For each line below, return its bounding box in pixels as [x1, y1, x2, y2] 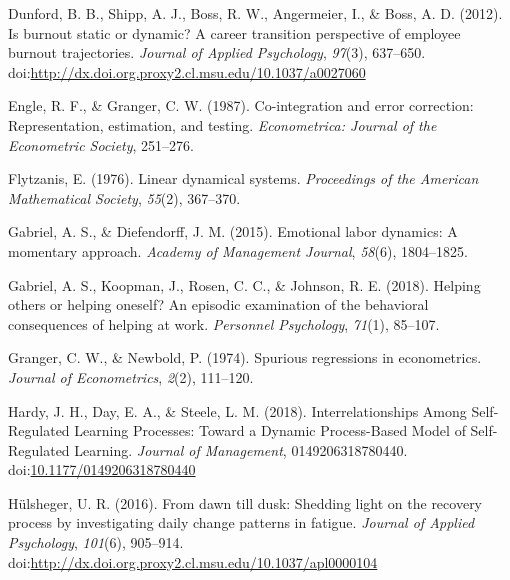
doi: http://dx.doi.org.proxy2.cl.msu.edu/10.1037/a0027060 [8, 61, 366, 82]
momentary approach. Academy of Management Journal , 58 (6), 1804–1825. [8, 240, 468, 261]
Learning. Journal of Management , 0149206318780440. [74, 439, 408, 460]
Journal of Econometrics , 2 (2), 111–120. [8, 366, 254, 387]
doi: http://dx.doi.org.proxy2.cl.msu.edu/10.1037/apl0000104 [8, 551, 378, 572]
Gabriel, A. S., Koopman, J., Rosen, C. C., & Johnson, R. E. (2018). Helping [8, 274, 481, 295]
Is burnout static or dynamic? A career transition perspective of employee [8, 22, 461, 43]
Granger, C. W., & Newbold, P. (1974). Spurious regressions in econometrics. [8, 347, 482, 368]
